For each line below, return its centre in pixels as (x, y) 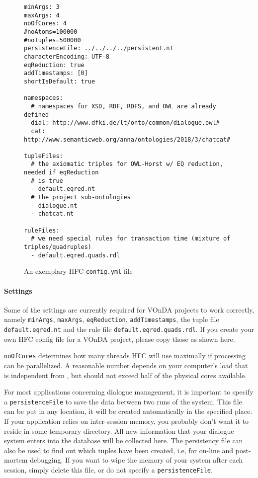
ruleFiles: (42, 230)
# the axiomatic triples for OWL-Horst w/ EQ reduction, (127, 164)
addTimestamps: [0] (56, 73)
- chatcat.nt (52, 214)
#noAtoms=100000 (51, 32)
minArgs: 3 (42, 7)
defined (37, 115)
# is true (47, 181)
